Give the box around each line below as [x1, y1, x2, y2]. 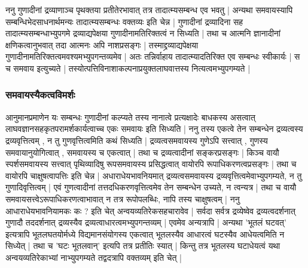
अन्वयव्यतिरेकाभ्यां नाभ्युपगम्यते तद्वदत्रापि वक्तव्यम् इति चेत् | [5, 251, 182, 263]
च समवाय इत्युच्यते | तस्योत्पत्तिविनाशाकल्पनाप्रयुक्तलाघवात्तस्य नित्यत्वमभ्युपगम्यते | [5, 61, 251, 74]
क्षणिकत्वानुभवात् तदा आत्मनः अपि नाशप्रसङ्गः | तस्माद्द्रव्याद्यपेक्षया [5, 38, 199, 51]
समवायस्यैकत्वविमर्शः [5, 87, 75, 102]
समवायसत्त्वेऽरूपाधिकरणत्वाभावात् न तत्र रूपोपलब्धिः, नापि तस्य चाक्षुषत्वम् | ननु [5, 192, 240, 205]
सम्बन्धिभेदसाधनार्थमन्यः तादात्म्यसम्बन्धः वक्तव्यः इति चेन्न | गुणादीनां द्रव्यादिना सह [5, 15, 243, 27]
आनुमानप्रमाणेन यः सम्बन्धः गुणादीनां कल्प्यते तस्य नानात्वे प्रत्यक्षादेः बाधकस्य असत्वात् [5, 110, 255, 123]
